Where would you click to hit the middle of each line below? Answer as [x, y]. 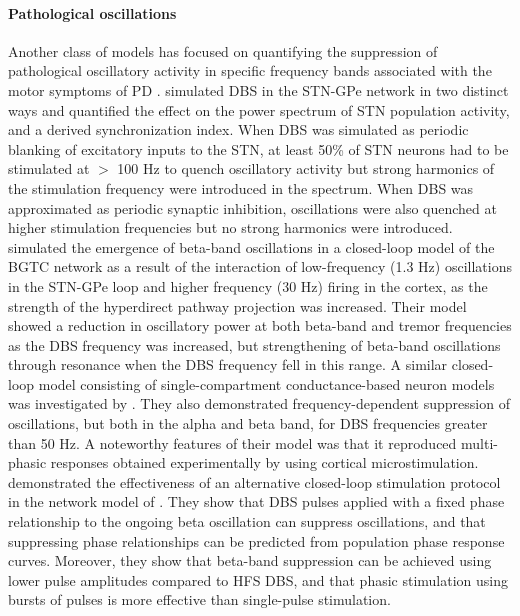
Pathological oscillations [92, 12]
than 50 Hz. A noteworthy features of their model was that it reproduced [232, 442]
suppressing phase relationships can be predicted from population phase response [256, 540]
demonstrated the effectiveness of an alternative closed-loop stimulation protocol [254, 481]
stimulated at [49, 168]
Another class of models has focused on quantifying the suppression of [223, 50]
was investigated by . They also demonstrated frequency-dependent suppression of [259, 403]
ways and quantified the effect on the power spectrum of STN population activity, [259, 109]
